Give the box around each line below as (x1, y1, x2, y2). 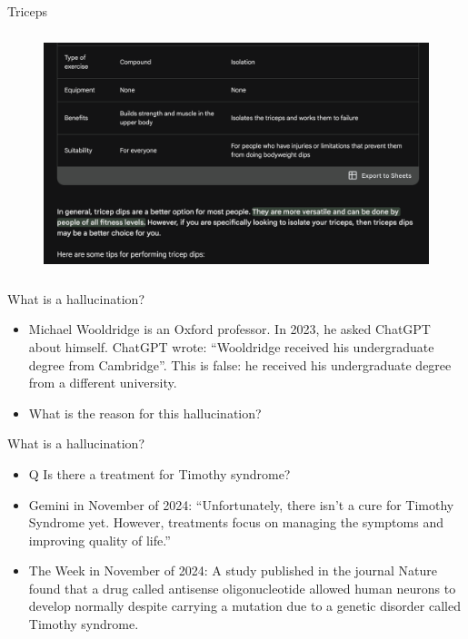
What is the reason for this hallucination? (28, 403, 262, 422)
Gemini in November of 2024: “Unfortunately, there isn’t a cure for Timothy (28, 495, 454, 514)
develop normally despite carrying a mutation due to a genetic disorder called (28, 596, 461, 615)
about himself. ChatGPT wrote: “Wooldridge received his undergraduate (28, 337, 434, 356)
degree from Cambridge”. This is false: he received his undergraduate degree (28, 355, 452, 374)
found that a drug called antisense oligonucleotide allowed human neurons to (28, 578, 456, 597)
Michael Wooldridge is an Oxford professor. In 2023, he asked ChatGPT (28, 319, 431, 339)
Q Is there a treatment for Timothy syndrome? (28, 464, 291, 483)
